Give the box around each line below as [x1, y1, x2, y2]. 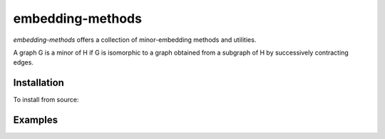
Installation [13, 77, 64, 89]
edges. [13, 58, 34, 67]
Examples [13, 114, 58, 126]
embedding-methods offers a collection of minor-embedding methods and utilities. [13, 35, 257, 44]
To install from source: [13, 96, 79, 104]
